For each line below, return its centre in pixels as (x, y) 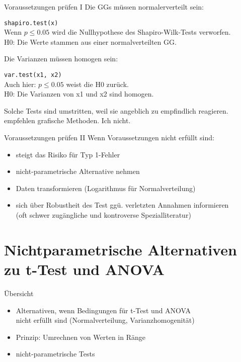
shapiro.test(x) (31, 23)
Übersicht (19, 293)
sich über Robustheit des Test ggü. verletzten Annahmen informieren (122, 205)
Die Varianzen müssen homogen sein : (61, 59)
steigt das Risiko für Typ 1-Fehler (68, 154)
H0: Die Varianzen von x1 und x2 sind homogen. (79, 94)
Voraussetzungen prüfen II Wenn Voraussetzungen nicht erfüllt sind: (109, 138)
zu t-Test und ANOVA (84, 269)
